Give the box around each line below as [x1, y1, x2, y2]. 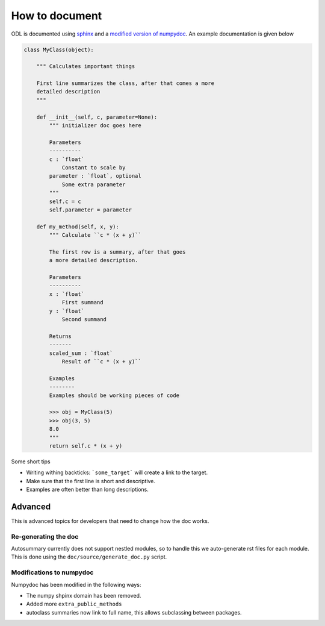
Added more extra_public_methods [26, 600, 122, 608]
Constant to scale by [61, 164, 126, 171]
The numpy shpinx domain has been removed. [26, 592, 141, 599]
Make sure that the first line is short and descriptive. [26, 477, 156, 484]
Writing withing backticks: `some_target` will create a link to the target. [26, 469, 208, 476]
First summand [61, 299, 104, 306]
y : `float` [49, 307, 84, 315]
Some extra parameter [61, 181, 126, 188]
